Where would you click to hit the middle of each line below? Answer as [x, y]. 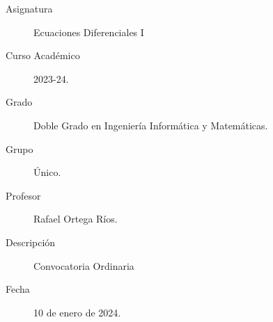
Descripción [31, 242]
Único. [47, 172]
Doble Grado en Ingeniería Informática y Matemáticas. [151, 125]
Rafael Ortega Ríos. [76, 219]
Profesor [23, 195]
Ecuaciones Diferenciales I [89, 32]
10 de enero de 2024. [77, 312]
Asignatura [29, 8]
